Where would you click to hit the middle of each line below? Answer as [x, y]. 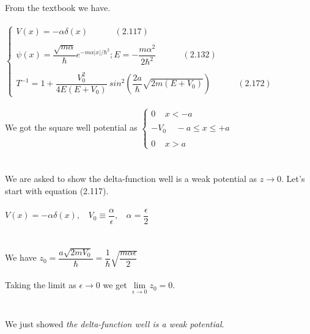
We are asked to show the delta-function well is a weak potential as [131, 179]
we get [115, 285]
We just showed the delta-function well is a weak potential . [115, 323]
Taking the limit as [41, 285]
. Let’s [293, 179]
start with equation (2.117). [57, 190]
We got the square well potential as [71, 127]
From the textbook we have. [58, 7]
